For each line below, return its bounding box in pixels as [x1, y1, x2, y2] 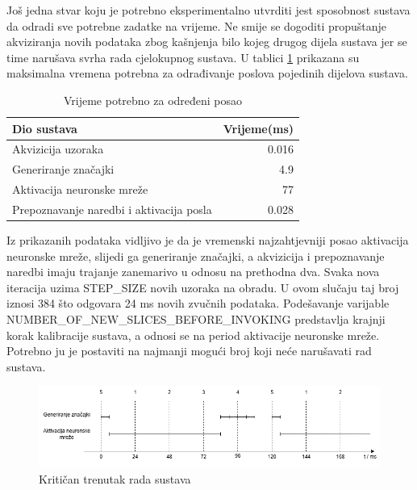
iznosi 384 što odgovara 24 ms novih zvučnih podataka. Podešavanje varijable [6, 295, 390, 312]
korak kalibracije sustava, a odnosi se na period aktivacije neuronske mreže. [6, 326, 380, 343]
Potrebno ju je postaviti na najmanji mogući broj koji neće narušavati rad [6, 342, 372, 359]
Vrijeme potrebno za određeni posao [63, 91, 243, 108]
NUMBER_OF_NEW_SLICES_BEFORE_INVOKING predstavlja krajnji [6, 311, 386, 327]
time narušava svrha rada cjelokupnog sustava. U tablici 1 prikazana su [6, 48, 360, 65]
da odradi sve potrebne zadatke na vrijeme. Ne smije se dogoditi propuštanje [6, 17, 387, 34]
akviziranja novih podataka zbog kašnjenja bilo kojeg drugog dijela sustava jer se [6, 33, 407, 50]
